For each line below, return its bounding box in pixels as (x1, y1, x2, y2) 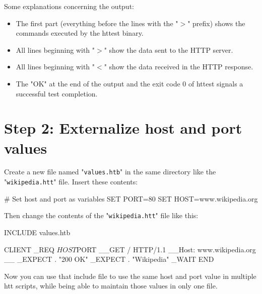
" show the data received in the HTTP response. (104, 61, 253, 72)
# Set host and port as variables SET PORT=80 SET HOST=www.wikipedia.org (4, 193, 258, 204)
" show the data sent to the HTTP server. (104, 44, 233, 55)
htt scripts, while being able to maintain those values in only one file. (4, 280, 218, 291)
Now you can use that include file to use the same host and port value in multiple (4, 270, 256, 281)
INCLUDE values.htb (4, 227, 71, 238)
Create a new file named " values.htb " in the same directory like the (4, 166, 216, 177)
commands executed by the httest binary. (16, 28, 144, 38)
